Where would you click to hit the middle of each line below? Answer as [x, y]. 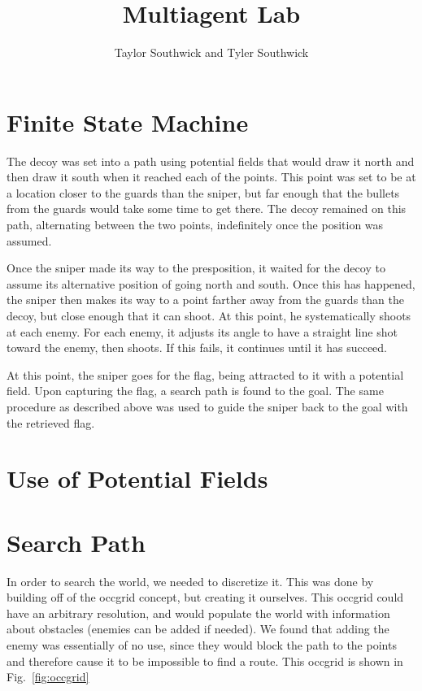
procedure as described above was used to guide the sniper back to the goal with [207, 406]
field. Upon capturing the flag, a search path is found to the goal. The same [195, 391]
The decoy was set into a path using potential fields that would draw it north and [211, 161]
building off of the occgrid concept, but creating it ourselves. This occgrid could [205, 597]
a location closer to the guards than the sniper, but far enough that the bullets [203, 192]
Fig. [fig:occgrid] [48, 677]
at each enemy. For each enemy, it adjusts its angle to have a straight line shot [202, 331]
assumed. [29, 240]
